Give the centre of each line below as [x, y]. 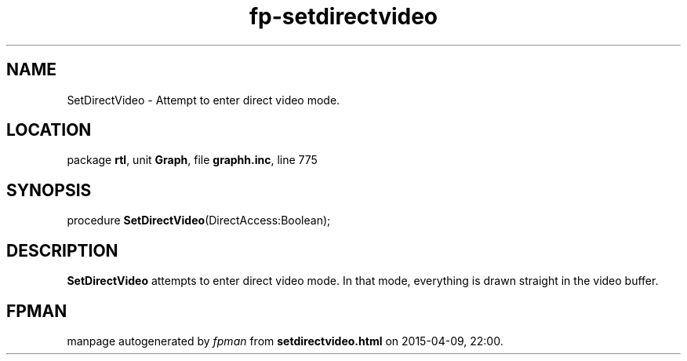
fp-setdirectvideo [343, 16]
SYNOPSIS [49, 190]
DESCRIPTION [62, 250]
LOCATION [49, 130]
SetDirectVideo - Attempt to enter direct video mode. [204, 100]
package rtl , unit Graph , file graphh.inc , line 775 [192, 160]
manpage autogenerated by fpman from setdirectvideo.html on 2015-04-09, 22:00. [285, 341]
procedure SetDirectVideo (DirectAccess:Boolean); [199, 221]
